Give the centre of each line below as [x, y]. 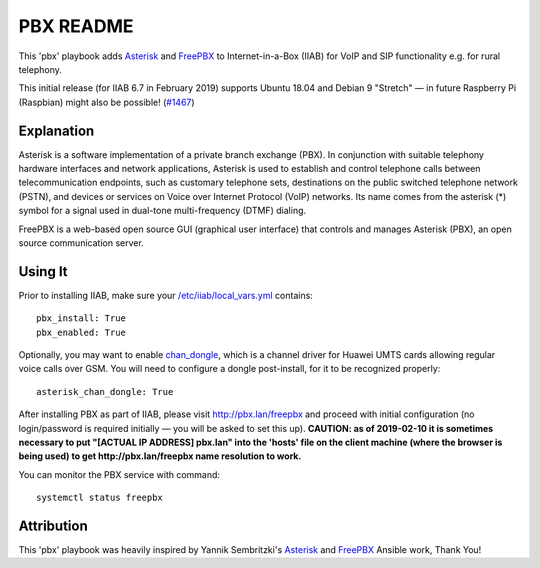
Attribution [53, 525]
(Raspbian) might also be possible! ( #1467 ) [106, 102]
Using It [43, 271]
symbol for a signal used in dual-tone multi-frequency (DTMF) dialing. [162, 211]
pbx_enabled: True [81, 332]
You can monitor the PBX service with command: [119, 474]
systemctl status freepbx [100, 498]
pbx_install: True [81, 318]
